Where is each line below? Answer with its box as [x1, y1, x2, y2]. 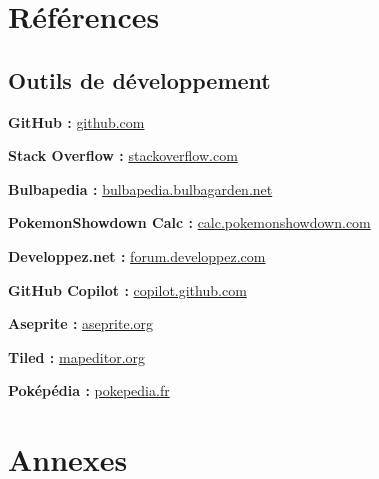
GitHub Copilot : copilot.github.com [8, 279, 247, 300]
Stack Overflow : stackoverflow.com [8, 145, 238, 166]
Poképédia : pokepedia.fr [8, 380, 170, 401]
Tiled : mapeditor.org [8, 346, 146, 367]
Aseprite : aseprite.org [8, 313, 154, 334]
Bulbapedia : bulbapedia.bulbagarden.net [8, 178, 273, 199]
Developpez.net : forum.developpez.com [8, 245, 266, 266]
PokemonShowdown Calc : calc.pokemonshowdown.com [8, 212, 371, 233]
